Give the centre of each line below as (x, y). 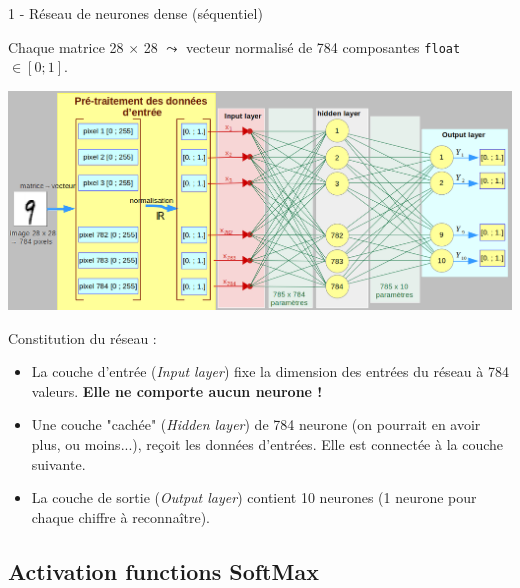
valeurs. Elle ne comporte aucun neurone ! (177, 390)
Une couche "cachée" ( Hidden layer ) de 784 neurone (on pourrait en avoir (256, 424)
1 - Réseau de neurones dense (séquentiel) (135, 13)
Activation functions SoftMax (163, 570)
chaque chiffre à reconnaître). (121, 516)
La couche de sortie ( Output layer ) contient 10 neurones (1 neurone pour (254, 497)
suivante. (58, 463)
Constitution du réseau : (82, 337)
